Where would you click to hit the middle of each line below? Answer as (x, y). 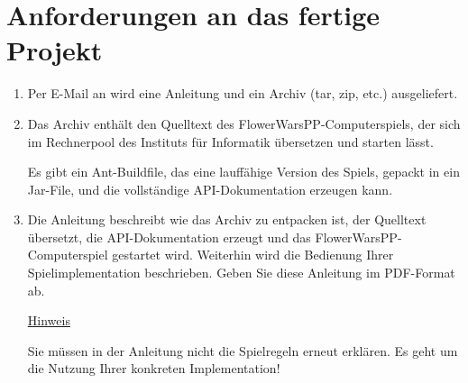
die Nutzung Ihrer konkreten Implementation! (154, 368)
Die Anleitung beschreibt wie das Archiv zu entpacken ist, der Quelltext (227, 219)
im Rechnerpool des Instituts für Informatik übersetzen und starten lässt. (230, 141)
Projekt (55, 50)
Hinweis (49, 320)
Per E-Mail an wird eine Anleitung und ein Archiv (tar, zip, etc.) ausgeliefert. (243, 93)
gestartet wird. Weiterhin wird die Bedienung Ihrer (253, 255)
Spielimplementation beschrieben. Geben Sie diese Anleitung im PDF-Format (241, 273)
